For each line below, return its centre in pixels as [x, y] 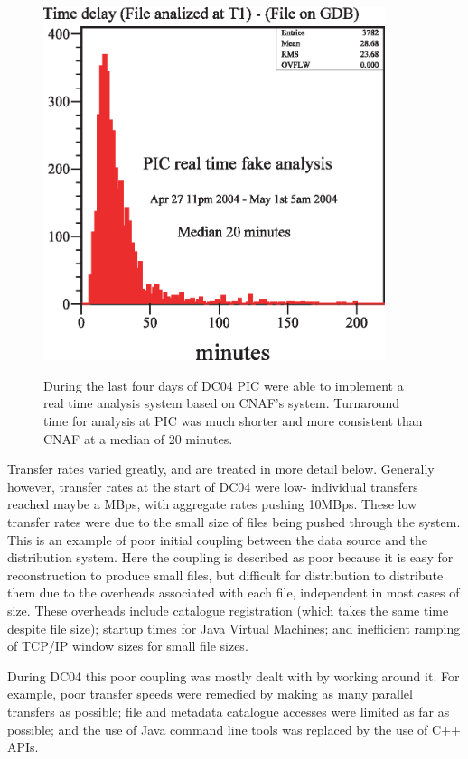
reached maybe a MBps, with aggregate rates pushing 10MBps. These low [212, 504]
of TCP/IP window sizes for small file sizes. [128, 646]
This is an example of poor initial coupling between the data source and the [218, 539]
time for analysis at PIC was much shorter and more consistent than [233, 421]
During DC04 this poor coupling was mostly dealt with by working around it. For [234, 676]
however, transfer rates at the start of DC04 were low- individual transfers [213, 486]
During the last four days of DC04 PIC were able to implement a [224, 385]
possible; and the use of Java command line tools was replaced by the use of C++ [234, 729]
